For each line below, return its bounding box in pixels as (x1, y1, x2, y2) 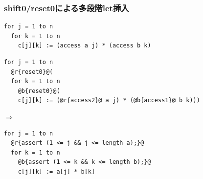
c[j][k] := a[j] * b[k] (18, 168, 95, 175)
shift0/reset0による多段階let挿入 (4, 1, 129, 14)
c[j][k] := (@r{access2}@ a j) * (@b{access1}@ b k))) (18, 97, 200, 104)
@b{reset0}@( (18, 87, 60, 94)
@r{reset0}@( (11, 68, 53, 75)
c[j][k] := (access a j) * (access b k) (18, 42, 151, 49)
